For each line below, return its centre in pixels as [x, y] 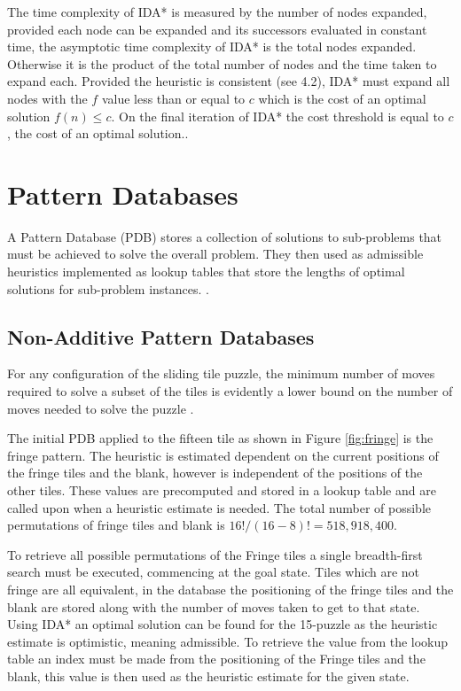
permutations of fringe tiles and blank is [116, 525]
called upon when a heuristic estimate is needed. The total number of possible [219, 507]
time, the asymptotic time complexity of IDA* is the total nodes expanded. [212, 47]
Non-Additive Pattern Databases [161, 336]
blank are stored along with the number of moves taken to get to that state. [214, 606]
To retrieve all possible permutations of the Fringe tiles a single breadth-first [215, 554]
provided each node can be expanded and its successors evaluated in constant [217, 29]
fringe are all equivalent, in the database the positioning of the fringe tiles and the [230, 589]
